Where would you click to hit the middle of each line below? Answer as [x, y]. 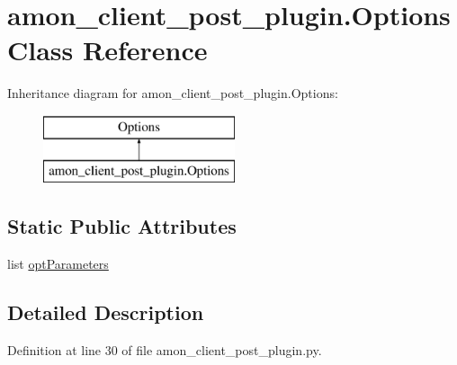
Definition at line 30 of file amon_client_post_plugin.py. [165, 350]
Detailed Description [106, 312]
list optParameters [58, 264]
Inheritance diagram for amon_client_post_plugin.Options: [173, 93]
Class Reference [108, 50]
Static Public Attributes [122, 226]
